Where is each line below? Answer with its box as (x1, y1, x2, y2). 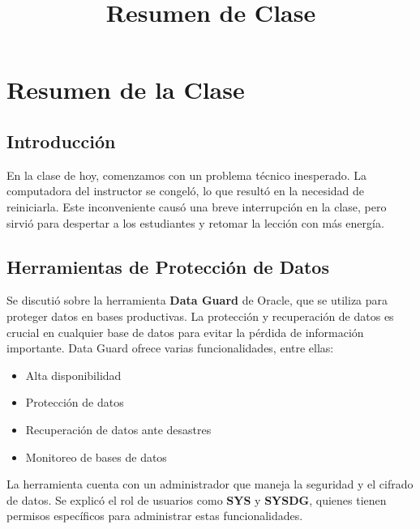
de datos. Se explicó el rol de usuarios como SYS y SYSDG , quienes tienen (6, 491, 387, 508)
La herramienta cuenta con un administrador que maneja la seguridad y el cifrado (6, 476, 414, 493)
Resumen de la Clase (6, 73, 245, 106)
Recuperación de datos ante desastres (25, 420, 212, 437)
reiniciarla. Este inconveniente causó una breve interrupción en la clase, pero (6, 198, 387, 215)
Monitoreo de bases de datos (25, 448, 167, 465)
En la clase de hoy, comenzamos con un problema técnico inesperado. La (6, 166, 366, 183)
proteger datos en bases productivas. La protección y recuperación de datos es (6, 307, 394, 324)
